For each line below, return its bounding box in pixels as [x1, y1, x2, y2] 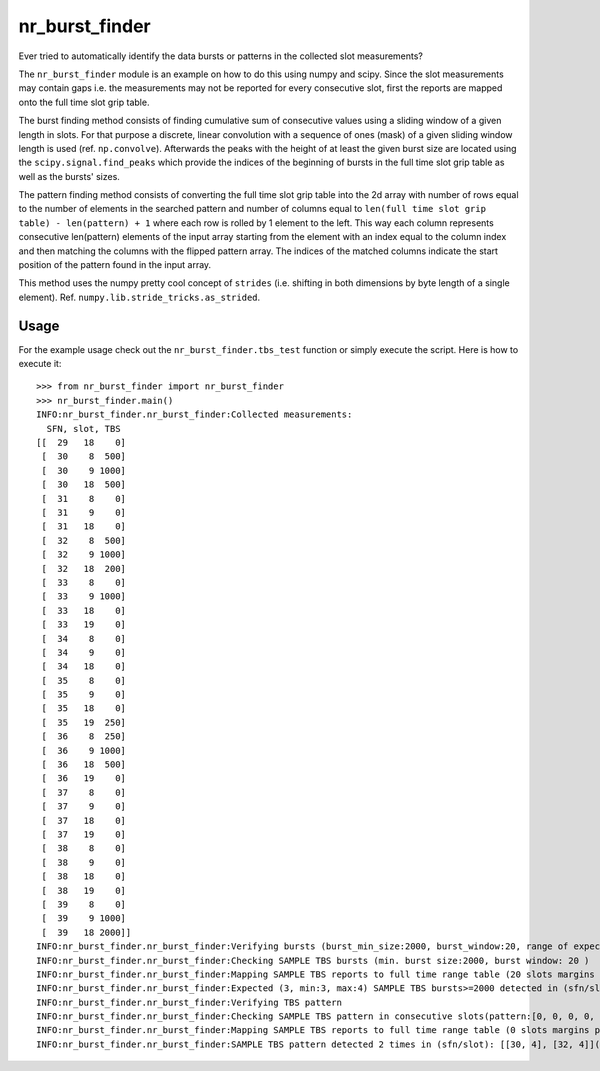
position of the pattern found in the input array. [18, 259, 212, 271]
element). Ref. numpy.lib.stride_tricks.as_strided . [18, 291, 261, 303]
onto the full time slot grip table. [18, 96, 150, 108]
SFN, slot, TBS [46, 423, 121, 434]
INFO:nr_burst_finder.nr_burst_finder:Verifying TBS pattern [36, 996, 342, 1008]
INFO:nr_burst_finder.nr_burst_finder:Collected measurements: [36, 409, 353, 420]
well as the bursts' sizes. [18, 170, 120, 182]
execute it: [18, 358, 62, 370]
